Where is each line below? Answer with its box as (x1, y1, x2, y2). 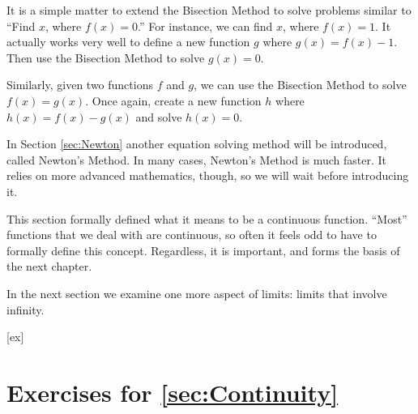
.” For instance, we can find (137, 17, 273, 34)
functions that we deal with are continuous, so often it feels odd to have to (6, 226, 377, 243)
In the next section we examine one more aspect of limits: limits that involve (6, 284, 387, 301)
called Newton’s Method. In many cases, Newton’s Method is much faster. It (6, 151, 387, 168)
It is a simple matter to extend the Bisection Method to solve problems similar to (6, 2, 412, 18)
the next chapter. (6, 258, 92, 275)
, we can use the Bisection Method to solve (194, 76, 407, 93)
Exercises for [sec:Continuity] (6, 375, 339, 408)
